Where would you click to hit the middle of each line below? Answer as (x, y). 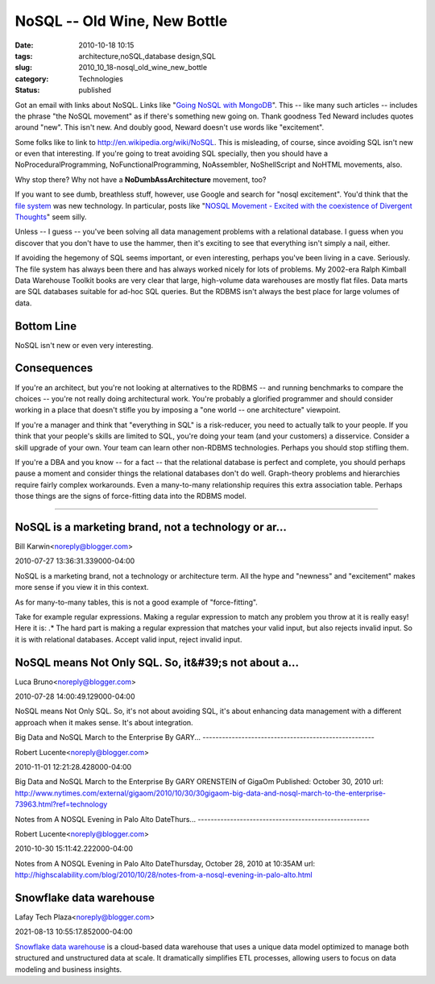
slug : (23, 68)
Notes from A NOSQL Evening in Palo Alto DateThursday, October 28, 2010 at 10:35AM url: (165, 863)
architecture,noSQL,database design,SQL (147, 56)
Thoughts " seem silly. (51, 217)
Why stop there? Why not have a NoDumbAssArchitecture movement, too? (141, 179)
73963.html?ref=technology (61, 804)
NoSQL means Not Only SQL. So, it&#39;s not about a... (157, 662)
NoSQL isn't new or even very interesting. (84, 345)
